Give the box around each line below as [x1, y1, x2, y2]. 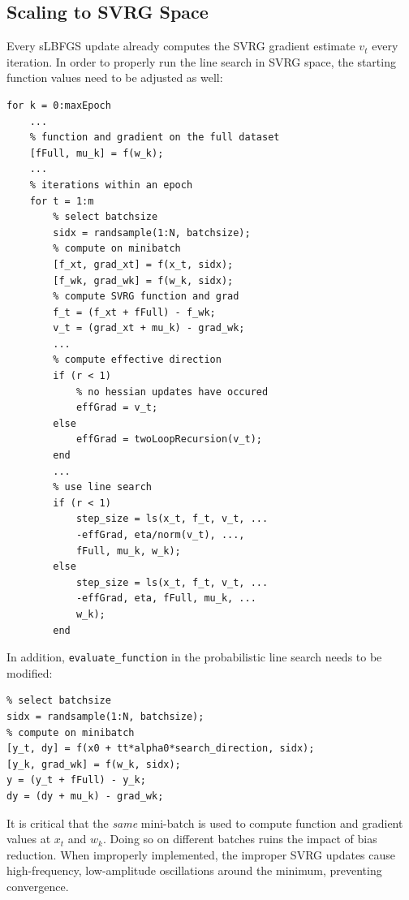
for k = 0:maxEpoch [6, 99, 111, 111]
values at [6, 830, 51, 847]
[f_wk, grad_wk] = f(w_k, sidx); [53, 274, 234, 286]
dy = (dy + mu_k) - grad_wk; [6, 790, 164, 802]
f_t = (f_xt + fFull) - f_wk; [53, 306, 216, 318]
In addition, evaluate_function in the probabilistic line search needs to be [6, 648, 382, 665]
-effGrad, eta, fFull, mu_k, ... [75, 592, 256, 605]
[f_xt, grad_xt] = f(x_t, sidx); [53, 258, 234, 270]
